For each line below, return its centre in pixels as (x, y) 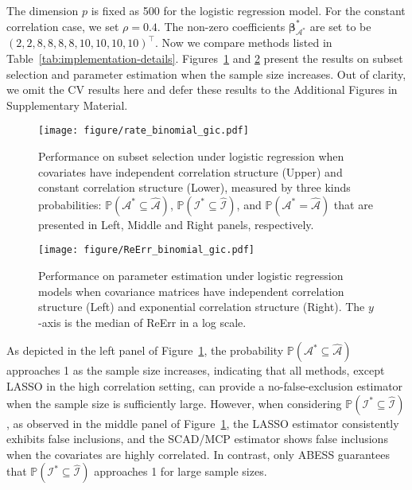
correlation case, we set (63, 26)
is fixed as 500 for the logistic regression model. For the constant (248, 10)
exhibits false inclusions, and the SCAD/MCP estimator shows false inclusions (197, 439)
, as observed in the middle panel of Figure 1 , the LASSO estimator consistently (203, 423)
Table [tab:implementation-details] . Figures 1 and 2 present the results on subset (205, 58)
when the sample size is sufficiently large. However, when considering (174, 403)
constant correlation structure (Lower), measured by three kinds (194, 187)
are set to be (340, 26)
